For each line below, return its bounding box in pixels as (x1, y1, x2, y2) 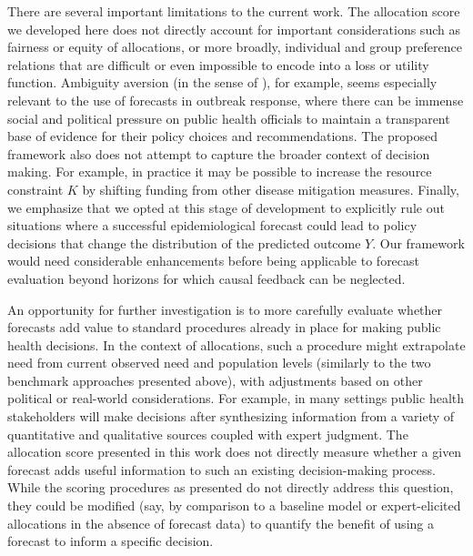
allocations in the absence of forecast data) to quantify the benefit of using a (7, 513, 434, 532)
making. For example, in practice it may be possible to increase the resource (7, 162, 432, 181)
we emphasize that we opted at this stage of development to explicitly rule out (7, 197, 445, 217)
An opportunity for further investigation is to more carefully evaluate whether (7, 299, 443, 318)
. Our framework (372, 233, 465, 252)
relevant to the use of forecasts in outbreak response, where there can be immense (7, 90, 464, 109)
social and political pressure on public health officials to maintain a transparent (7, 108, 450, 127)
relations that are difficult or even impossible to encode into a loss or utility (7, 55, 429, 74)
